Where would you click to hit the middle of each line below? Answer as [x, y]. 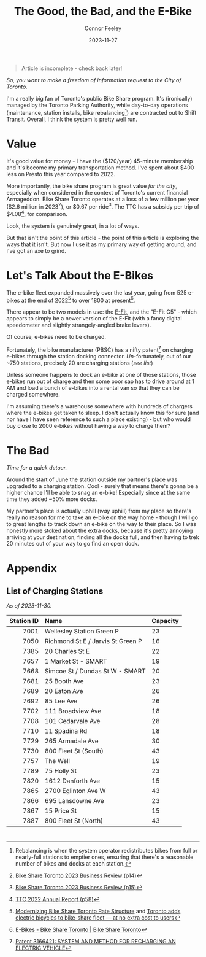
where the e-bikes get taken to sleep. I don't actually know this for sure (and [103, 413]
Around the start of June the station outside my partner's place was [92, 479]
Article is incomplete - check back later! [72, 68]
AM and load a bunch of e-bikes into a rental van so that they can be [93, 388]
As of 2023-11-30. [29, 606]
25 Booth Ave [64, 681]
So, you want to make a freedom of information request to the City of [94, 80]
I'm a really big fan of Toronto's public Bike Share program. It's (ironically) [99, 98]
